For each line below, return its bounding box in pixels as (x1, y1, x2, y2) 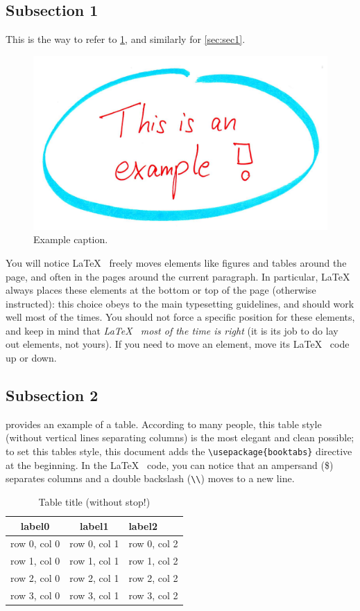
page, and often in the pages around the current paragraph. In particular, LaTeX (6, 269, 350, 283)
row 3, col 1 (69, 587, 119, 602)
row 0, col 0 (10, 536, 60, 551)
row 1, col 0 (10, 554, 60, 568)
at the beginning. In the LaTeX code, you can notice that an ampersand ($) (6, 457, 334, 472)
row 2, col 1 (69, 571, 119, 585)
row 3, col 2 (128, 587, 178, 602)
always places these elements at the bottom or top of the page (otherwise (6, 283, 316, 297)
